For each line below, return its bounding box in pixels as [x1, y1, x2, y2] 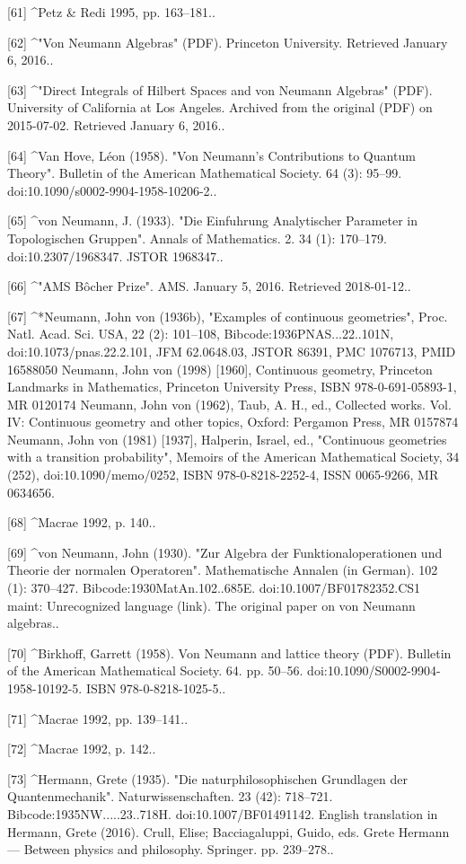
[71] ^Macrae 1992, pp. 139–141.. [7, 709, 189, 727]
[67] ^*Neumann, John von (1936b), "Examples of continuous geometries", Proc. [7, 306, 448, 325]
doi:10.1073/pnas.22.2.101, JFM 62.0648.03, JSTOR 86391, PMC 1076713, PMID [7, 341, 456, 360]
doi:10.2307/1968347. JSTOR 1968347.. [7, 246, 224, 265]
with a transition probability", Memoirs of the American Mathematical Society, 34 [7, 447, 460, 466]
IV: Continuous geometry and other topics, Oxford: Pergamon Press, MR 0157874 [7, 412, 459, 431]
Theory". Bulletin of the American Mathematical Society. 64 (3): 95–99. [7, 163, 402, 182]
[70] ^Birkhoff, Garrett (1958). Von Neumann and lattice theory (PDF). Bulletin [7, 643, 452, 662]
